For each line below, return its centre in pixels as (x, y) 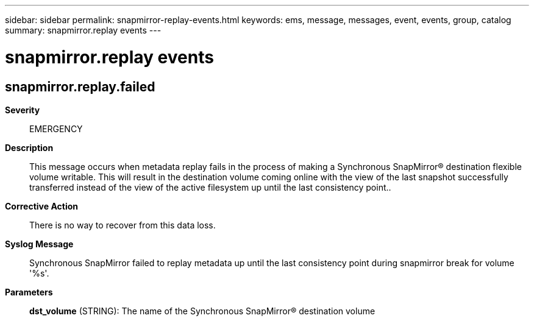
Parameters (29, 292)
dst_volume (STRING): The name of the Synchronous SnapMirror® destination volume (202, 311)
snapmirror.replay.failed (80, 86)
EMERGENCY (56, 129)
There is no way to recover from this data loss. (123, 225)
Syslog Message (39, 244)
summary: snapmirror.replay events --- (83, 30)
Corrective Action (41, 206)
